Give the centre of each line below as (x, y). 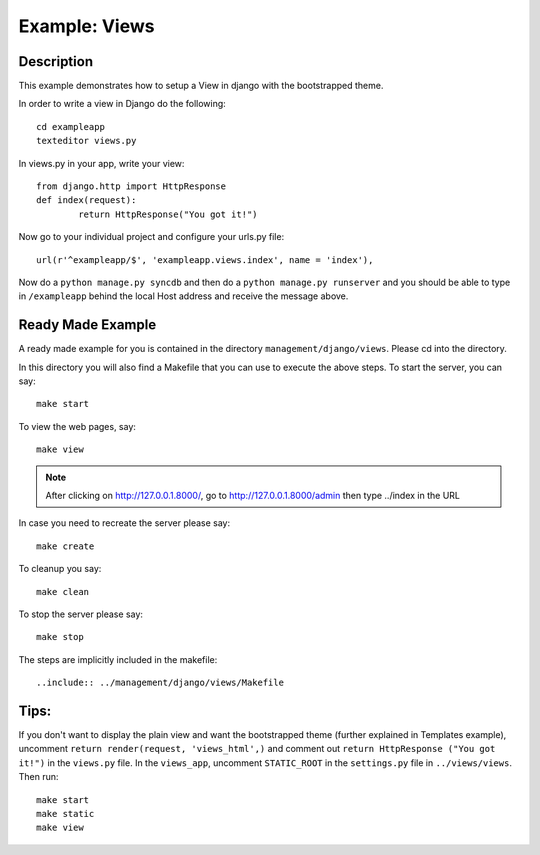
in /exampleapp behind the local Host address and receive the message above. (183, 296)
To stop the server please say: (81, 614)
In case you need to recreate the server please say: (124, 523)
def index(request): (86, 200)
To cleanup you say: (60, 569)
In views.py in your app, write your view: (101, 163)
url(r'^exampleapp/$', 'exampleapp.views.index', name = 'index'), (205, 259)
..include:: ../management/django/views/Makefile (160, 683)
